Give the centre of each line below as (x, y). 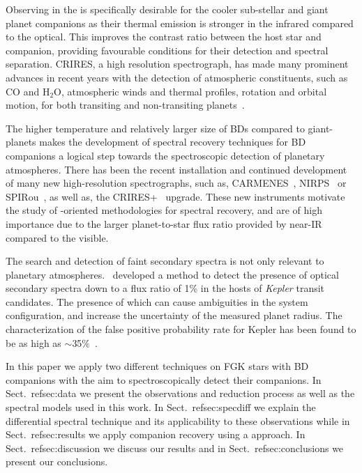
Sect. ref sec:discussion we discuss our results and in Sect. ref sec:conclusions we (175, 448)
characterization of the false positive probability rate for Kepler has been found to (181, 329)
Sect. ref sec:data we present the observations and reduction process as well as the (180, 393)
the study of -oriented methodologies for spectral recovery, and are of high (164, 210)
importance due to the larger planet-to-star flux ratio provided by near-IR (164, 223)
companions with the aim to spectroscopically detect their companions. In (164, 379)
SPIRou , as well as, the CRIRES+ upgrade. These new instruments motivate (175, 196)
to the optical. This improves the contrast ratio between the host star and (164, 37)
